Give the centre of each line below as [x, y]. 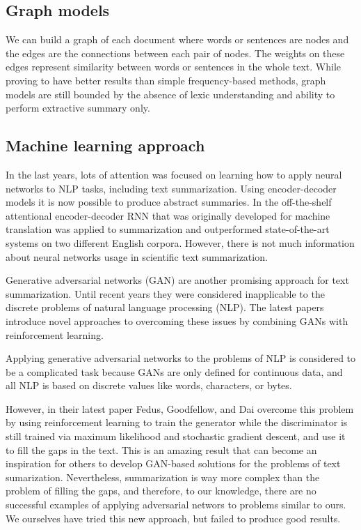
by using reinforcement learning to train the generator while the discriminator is [177, 422]
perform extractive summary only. [78, 108]
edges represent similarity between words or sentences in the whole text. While [174, 67]
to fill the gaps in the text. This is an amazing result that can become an [161, 449]
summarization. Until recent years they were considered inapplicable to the [165, 293]
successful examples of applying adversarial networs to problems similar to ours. [176, 505]
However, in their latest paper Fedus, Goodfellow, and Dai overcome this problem [180, 408]
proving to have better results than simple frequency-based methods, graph [166, 80]
